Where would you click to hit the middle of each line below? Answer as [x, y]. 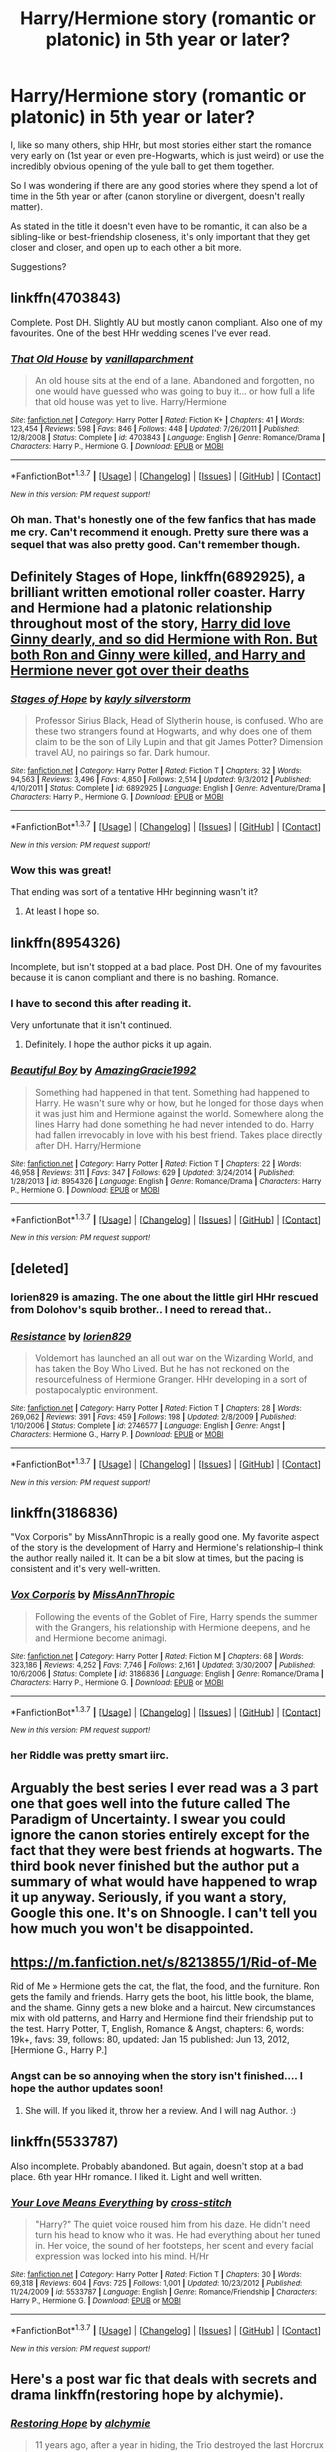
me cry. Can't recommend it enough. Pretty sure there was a [159, 532]
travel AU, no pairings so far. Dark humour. [122, 753]
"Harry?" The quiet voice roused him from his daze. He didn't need [172, 2224]
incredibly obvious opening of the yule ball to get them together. [142, 166]
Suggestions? [38, 266]
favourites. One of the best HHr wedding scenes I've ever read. [141, 333]
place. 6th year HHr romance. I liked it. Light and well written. [136, 2176]
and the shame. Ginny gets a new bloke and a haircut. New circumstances [163, 2008]
